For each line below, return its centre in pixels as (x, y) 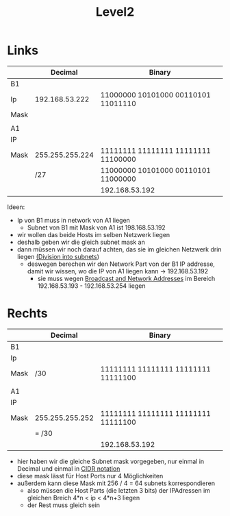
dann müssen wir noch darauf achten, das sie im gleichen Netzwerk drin (119, 249)
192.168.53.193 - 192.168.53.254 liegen (91, 286)
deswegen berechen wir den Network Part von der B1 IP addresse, (121, 264)
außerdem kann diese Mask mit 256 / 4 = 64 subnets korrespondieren (116, 483)
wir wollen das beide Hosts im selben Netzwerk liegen (93, 234)
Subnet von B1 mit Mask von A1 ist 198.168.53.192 (96, 228)
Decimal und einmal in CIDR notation (68, 468)
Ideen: (16, 207)
